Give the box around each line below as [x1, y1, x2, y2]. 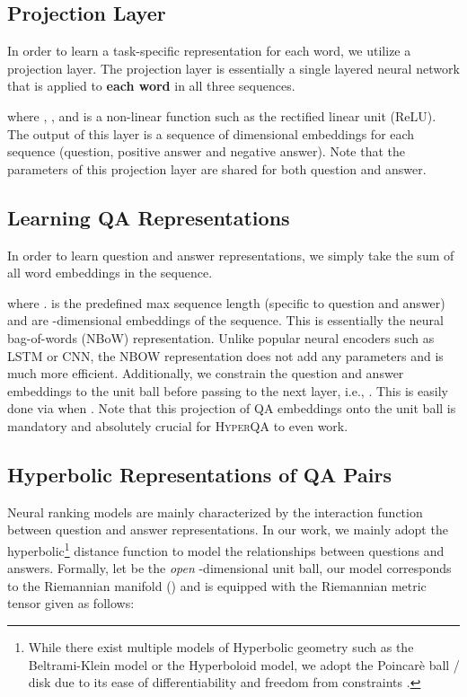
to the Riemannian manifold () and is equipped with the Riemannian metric [7, 576, 427, 595]
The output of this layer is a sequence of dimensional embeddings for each [7, 124, 415, 143]
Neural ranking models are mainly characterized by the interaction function [7, 502, 423, 521]
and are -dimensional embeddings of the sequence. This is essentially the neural [7, 311, 444, 330]
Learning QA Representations [7, 203, 290, 231]
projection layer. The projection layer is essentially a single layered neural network [7, 58, 460, 77]
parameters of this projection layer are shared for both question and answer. [7, 159, 427, 178]
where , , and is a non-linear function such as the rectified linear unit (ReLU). [7, 106, 436, 125]
